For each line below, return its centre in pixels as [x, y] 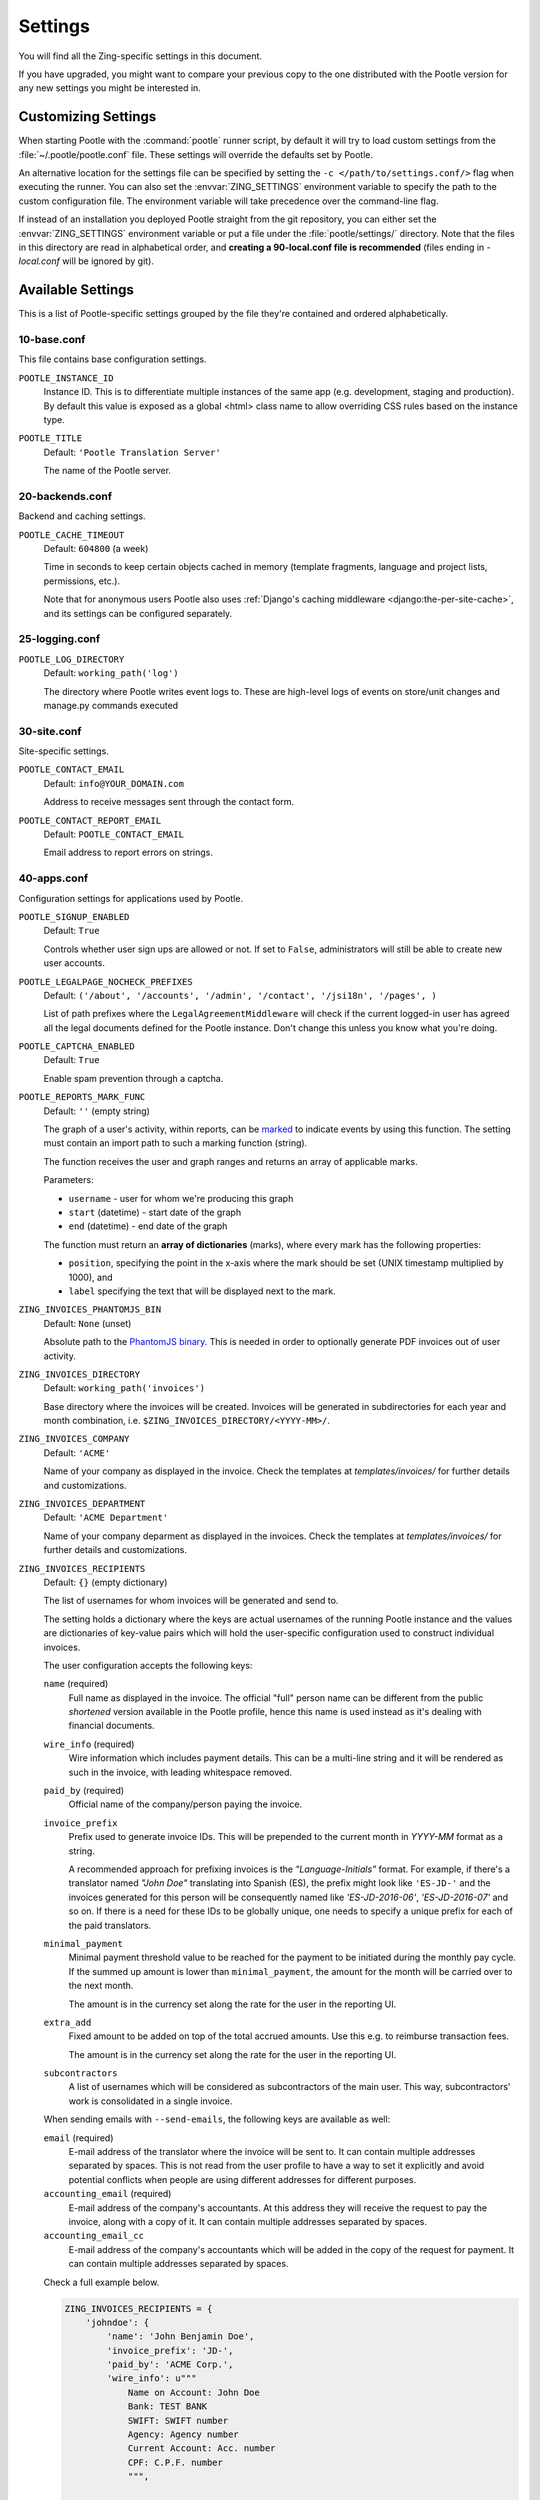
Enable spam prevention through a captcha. [133, 1078]
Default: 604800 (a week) [96, 549]
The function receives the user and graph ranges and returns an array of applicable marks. [231, 1161]
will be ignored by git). [108, 261]
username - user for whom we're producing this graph [181, 1198]
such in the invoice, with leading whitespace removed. [180, 1772]
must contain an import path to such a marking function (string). [175, 1143]
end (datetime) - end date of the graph [148, 1226]
